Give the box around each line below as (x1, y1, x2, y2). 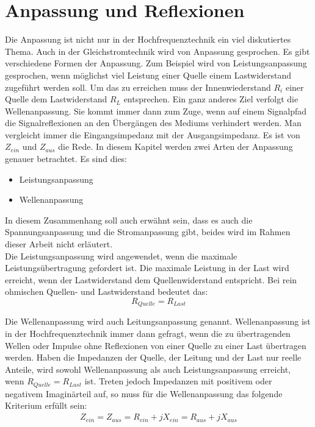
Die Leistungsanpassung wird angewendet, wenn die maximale (5, 249, 237, 262)
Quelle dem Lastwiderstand (5, 93, 107, 105)
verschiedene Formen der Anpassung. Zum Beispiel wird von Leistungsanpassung (5, 57, 307, 69)
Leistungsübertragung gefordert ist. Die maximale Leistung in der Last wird (5, 261, 289, 274)
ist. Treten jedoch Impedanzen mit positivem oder (84, 375, 272, 387)
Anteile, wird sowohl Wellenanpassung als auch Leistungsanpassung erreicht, (5, 362, 291, 375)
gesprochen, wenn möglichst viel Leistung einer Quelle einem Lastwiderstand (5, 68, 292, 81)
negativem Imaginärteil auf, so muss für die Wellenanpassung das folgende (5, 387, 283, 400)
